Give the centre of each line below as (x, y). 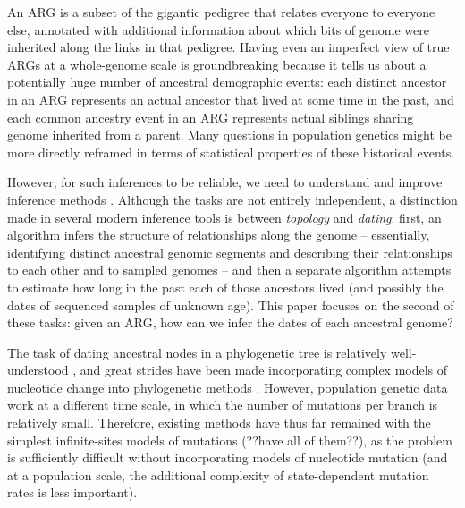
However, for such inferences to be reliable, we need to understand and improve (225, 182)
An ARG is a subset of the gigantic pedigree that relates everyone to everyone (221, 12)
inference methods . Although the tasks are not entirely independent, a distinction (232, 199)
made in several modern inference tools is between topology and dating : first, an (224, 217)
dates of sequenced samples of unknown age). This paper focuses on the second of (231, 305)
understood (38, 370)
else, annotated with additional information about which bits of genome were (218, 29)
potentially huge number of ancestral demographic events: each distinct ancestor (227, 82)
